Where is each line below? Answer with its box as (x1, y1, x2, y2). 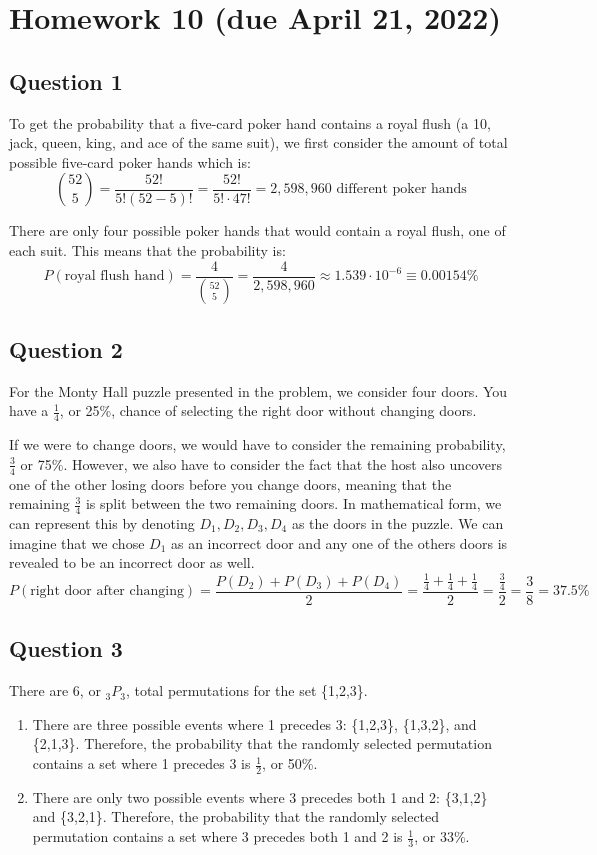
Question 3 (9, 633, 123, 664)
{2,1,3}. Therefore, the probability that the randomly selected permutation (32, 733, 492, 754)
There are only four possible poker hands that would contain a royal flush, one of (9, 220, 506, 241)
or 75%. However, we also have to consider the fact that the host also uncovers (20, 453, 503, 474)
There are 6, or (9, 680, 101, 701)
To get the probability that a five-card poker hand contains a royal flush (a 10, (9, 112, 491, 133)
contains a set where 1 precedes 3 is (32, 753, 251, 774)
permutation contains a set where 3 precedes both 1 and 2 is (32, 826, 403, 847)
